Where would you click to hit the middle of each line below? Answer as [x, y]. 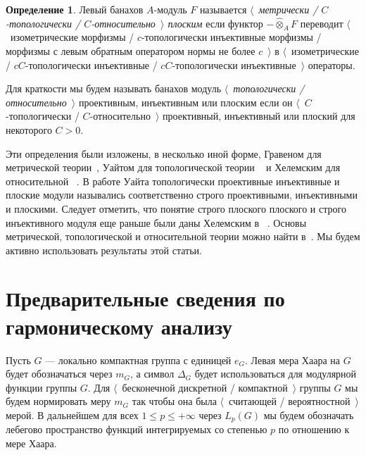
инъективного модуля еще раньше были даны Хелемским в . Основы [156, 222]
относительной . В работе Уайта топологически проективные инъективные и [173, 181]
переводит [322, 23]
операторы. [332, 64]
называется [223, 9]
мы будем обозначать [309, 415]
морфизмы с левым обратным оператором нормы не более [131, 50]
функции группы [42, 387]
